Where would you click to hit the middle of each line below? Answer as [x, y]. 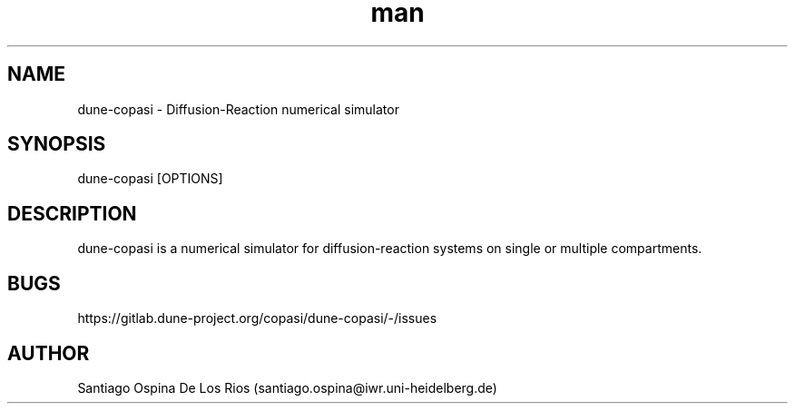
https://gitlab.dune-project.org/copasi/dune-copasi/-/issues [257, 318]
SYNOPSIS [57, 144]
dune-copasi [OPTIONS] [150, 179]
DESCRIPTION [72, 213]
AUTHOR [49, 353]
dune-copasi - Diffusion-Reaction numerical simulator [238, 109]
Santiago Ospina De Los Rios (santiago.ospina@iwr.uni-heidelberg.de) [287, 387]
